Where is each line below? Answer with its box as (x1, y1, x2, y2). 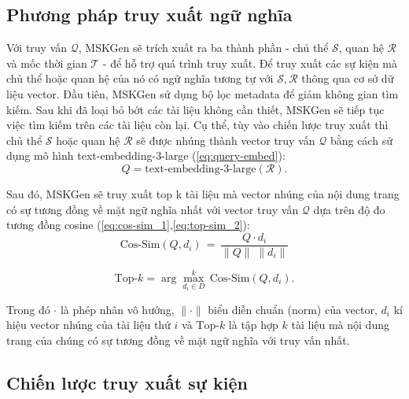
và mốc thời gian (6, 54, 87, 71)
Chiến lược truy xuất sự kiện (6, 371, 248, 395)
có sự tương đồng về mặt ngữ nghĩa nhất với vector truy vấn (6, 201, 299, 217)
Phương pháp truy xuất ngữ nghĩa (6, 2, 293, 27)
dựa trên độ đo (313, 201, 385, 217)
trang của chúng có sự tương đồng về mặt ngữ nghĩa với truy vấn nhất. (6, 332, 350, 349)
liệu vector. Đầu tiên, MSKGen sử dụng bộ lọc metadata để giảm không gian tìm (6, 85, 399, 102)
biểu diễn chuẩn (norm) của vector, (208, 301, 378, 317)
